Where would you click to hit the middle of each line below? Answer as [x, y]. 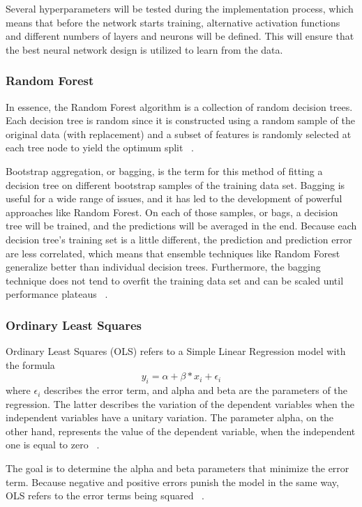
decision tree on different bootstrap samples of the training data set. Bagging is [175, 184]
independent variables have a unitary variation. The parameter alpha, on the [170, 417]
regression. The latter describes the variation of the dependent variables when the [180, 403]
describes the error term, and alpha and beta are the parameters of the [196, 390]
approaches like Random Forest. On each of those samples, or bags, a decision [172, 212]
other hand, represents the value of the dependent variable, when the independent [181, 431]
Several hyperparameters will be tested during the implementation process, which [180, 8]
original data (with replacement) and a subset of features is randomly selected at [179, 134]
